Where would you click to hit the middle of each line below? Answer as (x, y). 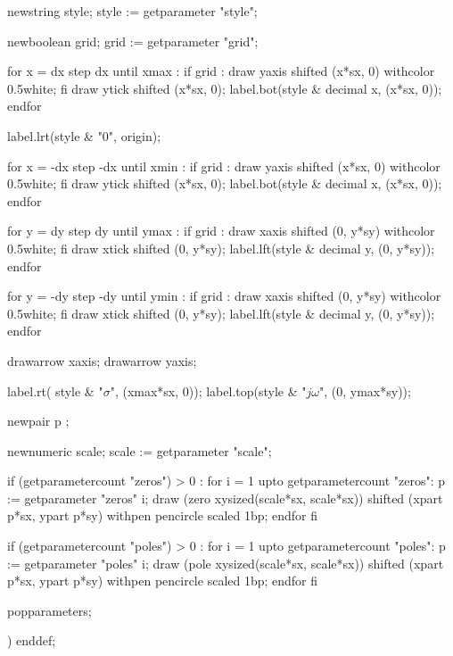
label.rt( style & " (55, 390)
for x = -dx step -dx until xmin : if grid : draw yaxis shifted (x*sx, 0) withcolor (224, 166)
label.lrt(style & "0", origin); (84, 135)
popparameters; (49, 610)
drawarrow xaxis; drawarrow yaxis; (102, 360)
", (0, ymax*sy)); (365, 390)
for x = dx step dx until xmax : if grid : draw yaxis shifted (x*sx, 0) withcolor (221, 71)
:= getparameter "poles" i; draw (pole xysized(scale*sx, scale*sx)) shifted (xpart (226, 563)
